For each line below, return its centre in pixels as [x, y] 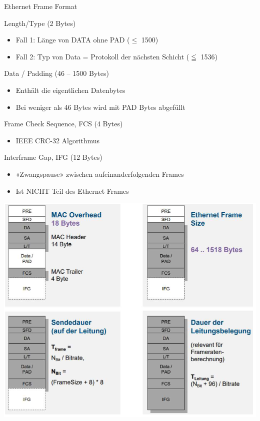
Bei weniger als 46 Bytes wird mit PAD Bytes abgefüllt [100, 107]
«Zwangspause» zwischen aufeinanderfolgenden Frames [100, 174]
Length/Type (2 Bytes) [40, 23]
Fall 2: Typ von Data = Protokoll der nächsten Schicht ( [102, 56]
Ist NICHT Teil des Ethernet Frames [72, 191]
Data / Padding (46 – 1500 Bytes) [56, 73]
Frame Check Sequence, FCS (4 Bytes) [63, 124]
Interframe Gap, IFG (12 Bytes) [53, 157]
